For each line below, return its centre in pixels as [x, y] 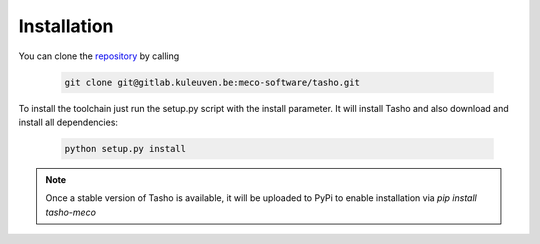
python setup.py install [125, 148]
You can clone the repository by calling [99, 56]
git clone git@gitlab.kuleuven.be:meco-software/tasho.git [212, 82]
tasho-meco [71, 212]
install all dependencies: [68, 122]
